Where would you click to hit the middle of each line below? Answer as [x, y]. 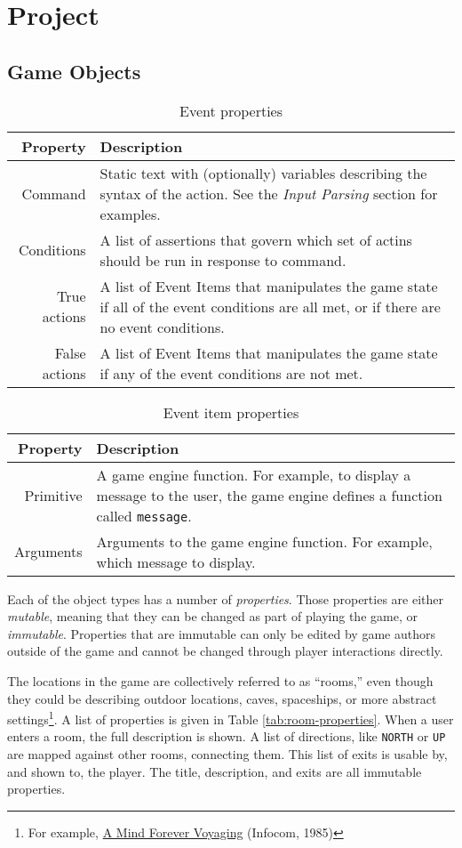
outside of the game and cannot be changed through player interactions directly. [225, 651]
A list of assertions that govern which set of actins [256, 239]
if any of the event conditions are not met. [231, 373]
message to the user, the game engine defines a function [269, 495]
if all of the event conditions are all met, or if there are [270, 306]
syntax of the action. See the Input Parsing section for [269, 193]
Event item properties [231, 412]
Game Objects [74, 71]
